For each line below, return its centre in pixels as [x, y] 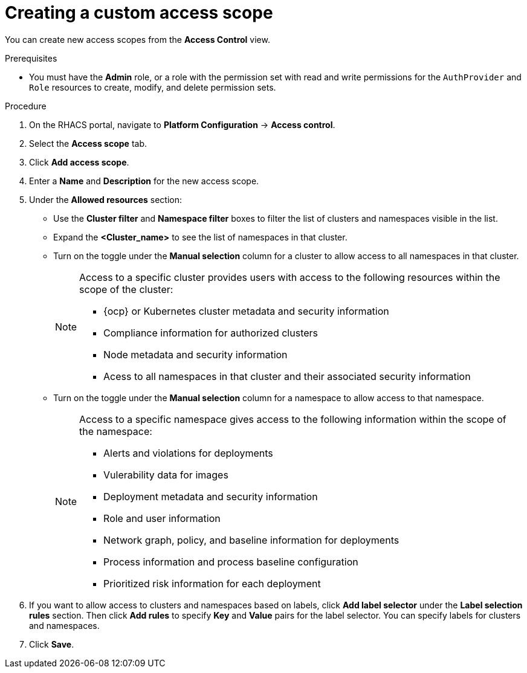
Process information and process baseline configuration [231, 562]
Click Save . [52, 644]
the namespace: [116, 431]
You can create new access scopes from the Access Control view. [137, 39]
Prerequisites [31, 58]
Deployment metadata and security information [211, 496]
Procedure [26, 106]
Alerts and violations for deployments [188, 453]
